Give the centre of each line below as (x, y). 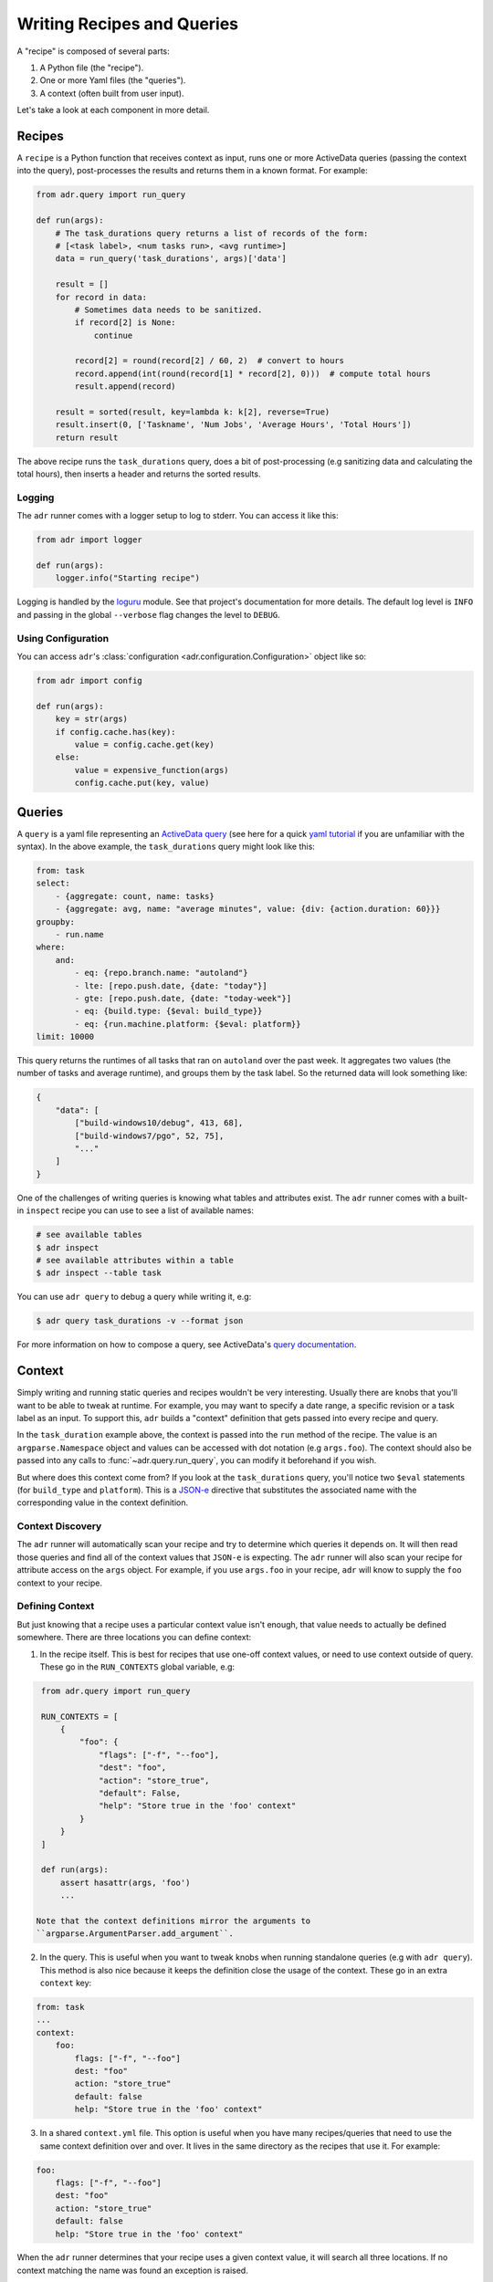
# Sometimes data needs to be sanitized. (168, 309)
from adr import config (89, 680)
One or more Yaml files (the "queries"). (113, 80)
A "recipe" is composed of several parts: (94, 51)
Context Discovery (59, 1526)
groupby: (56, 921)
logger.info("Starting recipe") (128, 578)
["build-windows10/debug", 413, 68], (159, 1123)
